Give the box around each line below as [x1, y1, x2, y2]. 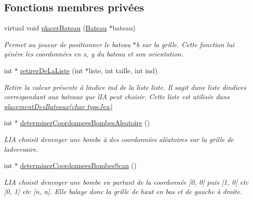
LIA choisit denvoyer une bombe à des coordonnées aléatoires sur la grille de [4, 134, 234, 144]
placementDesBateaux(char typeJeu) [4, 101, 112, 111]
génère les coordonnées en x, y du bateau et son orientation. [4, 49, 184, 59]
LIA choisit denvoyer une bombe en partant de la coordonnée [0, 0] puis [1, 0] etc [4, 176, 249, 187]
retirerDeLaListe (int [20, 65, 83, 75]
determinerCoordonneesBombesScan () [20, 160, 137, 171]
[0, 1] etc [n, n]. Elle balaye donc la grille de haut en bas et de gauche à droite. [4, 186, 242, 197]
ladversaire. [4, 143, 38, 154]
